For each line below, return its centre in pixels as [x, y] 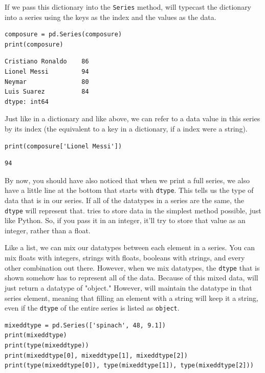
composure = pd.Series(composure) [63, 35]
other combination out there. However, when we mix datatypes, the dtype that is [132, 267]
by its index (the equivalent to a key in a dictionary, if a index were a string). [126, 128]
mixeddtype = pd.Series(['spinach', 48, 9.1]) [85, 325]
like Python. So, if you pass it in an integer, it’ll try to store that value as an [125, 220]
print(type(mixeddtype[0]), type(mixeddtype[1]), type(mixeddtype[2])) [129, 366]
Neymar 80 [47, 82]
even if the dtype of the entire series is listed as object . [92, 308]
